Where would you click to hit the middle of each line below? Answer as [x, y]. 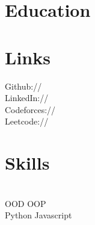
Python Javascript [38, 215]
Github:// [23, 86]
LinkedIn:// [27, 98]
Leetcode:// [27, 121]
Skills [27, 163]
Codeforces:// [30, 109]
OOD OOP [26, 203]
